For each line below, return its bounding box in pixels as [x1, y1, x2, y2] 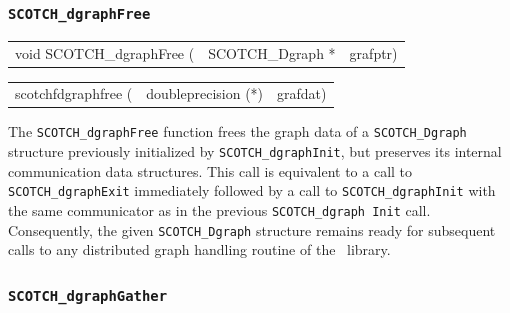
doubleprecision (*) [146, 83, 264, 104]
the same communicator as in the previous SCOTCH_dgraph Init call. [8, 200, 431, 221]
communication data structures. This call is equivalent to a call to [8, 160, 413, 181]
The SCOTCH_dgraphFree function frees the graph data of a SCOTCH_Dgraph [8, 121, 467, 142]
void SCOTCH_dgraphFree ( [15, 42, 195, 63]
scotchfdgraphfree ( [15, 83, 133, 104]
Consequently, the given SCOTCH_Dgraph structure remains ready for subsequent [8, 219, 496, 240]
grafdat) [277, 83, 327, 104]
